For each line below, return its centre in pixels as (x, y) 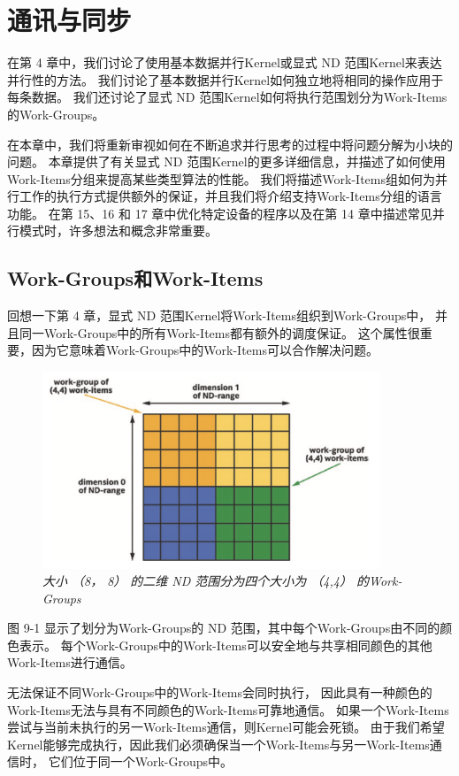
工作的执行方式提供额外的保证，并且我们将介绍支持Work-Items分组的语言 (230, 196)
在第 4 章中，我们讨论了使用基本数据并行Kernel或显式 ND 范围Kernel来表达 (225, 62)
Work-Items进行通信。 (70, 662)
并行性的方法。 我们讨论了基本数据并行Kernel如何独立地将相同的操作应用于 (226, 79)
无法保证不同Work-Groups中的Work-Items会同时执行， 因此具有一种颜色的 (220, 692)
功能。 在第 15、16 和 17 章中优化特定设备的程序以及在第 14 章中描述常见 (220, 213)
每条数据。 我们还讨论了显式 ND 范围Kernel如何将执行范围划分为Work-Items (227, 97)
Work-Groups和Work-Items (135, 278)
